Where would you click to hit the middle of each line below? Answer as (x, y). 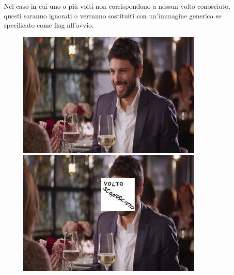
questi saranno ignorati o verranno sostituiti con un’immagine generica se (113, 15)
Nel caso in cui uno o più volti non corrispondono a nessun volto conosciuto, (117, 6)
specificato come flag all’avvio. (49, 25)
